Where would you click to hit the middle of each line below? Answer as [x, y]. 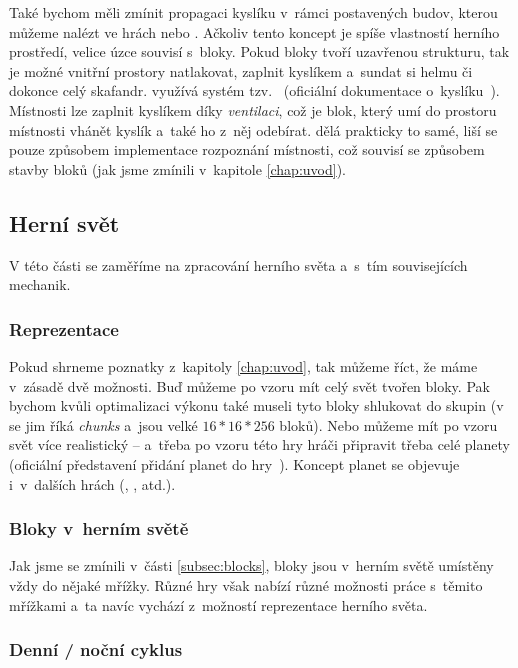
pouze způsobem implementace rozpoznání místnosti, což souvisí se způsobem [247, 149]
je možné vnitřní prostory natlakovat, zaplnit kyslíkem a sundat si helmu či [241, 70]
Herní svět [64, 222]
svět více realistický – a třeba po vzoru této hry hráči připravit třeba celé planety [259, 444]
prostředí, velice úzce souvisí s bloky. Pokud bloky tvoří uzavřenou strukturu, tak [259, 51]
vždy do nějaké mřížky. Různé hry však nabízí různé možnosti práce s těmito [246, 584]
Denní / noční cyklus [96, 649]
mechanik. [40, 284]
